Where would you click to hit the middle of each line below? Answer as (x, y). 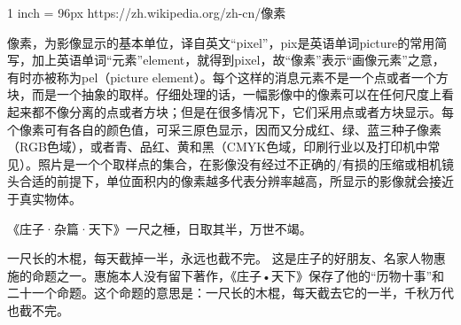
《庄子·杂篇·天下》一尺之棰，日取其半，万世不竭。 (160, 228)
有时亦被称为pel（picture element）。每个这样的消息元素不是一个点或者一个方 (228, 77)
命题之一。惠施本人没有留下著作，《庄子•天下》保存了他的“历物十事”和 (238, 275)
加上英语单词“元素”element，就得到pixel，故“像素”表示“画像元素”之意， (238, 60)
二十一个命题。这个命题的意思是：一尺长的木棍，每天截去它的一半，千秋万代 (230, 293)
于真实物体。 (44, 198)
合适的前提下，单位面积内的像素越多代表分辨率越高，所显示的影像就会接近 (236, 181)
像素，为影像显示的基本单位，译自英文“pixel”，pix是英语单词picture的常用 (221, 42)
